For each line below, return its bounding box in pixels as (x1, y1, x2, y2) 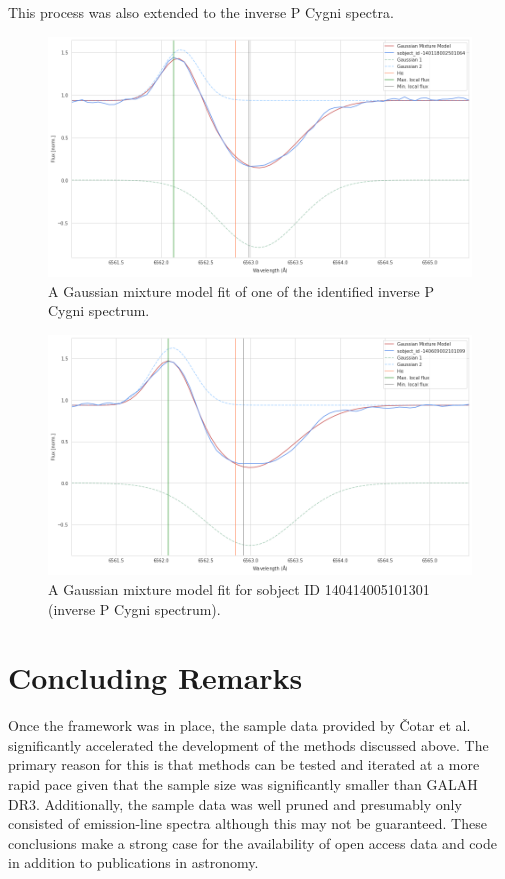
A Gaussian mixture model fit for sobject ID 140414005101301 (48, 578, 430, 599)
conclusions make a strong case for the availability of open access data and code (8, 832, 497, 853)
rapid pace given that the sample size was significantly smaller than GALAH (8, 774, 478, 795)
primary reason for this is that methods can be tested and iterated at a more (8, 754, 480, 775)
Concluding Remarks (8, 657, 303, 698)
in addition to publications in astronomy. (8, 852, 259, 873)
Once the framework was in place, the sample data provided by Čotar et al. (8, 715, 471, 736)
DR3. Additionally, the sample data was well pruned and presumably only (8, 793, 462, 814)
